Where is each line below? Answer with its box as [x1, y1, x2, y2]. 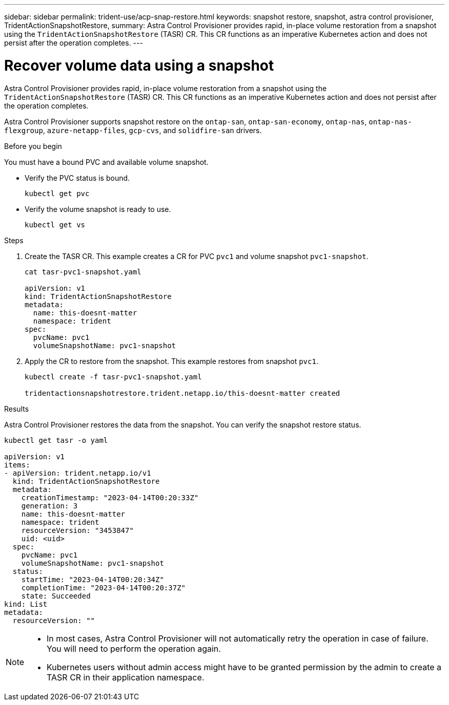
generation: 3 [21, 501, 78, 510]
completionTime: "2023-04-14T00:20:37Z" [21, 583, 186, 592]
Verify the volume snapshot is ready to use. [25, 204, 171, 213]
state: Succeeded [21, 591, 91, 600]
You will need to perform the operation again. [47, 643, 221, 654]
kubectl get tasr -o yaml [4, 436, 108, 444]
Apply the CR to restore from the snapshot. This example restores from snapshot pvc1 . [25, 356, 318, 366]
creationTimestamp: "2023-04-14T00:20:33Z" [21, 493, 199, 502]
